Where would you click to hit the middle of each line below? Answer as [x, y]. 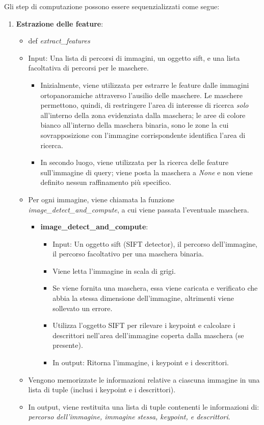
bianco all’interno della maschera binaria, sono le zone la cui [135, 125]
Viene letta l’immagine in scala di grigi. [114, 270]
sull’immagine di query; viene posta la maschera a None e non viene [147, 172]
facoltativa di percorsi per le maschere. [88, 68]
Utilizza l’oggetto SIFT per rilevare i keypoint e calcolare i [144, 325]
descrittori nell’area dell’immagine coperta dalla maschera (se [148, 335]
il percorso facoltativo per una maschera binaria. [128, 254]
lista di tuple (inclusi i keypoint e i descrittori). [102, 389]
